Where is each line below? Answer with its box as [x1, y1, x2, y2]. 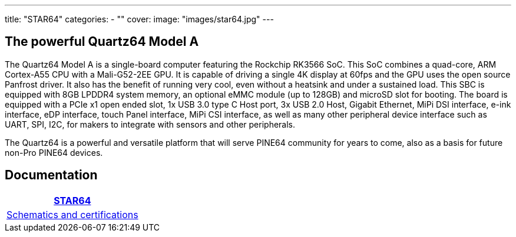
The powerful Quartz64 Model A [5, 34, 199, 49]
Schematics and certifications [6, 208, 138, 221]
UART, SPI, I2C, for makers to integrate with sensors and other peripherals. [5, 119, 296, 129]
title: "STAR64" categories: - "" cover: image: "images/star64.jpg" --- [5, 14, 274, 24]
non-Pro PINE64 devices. [5, 147, 103, 158]
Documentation [5, 168, 98, 183]
